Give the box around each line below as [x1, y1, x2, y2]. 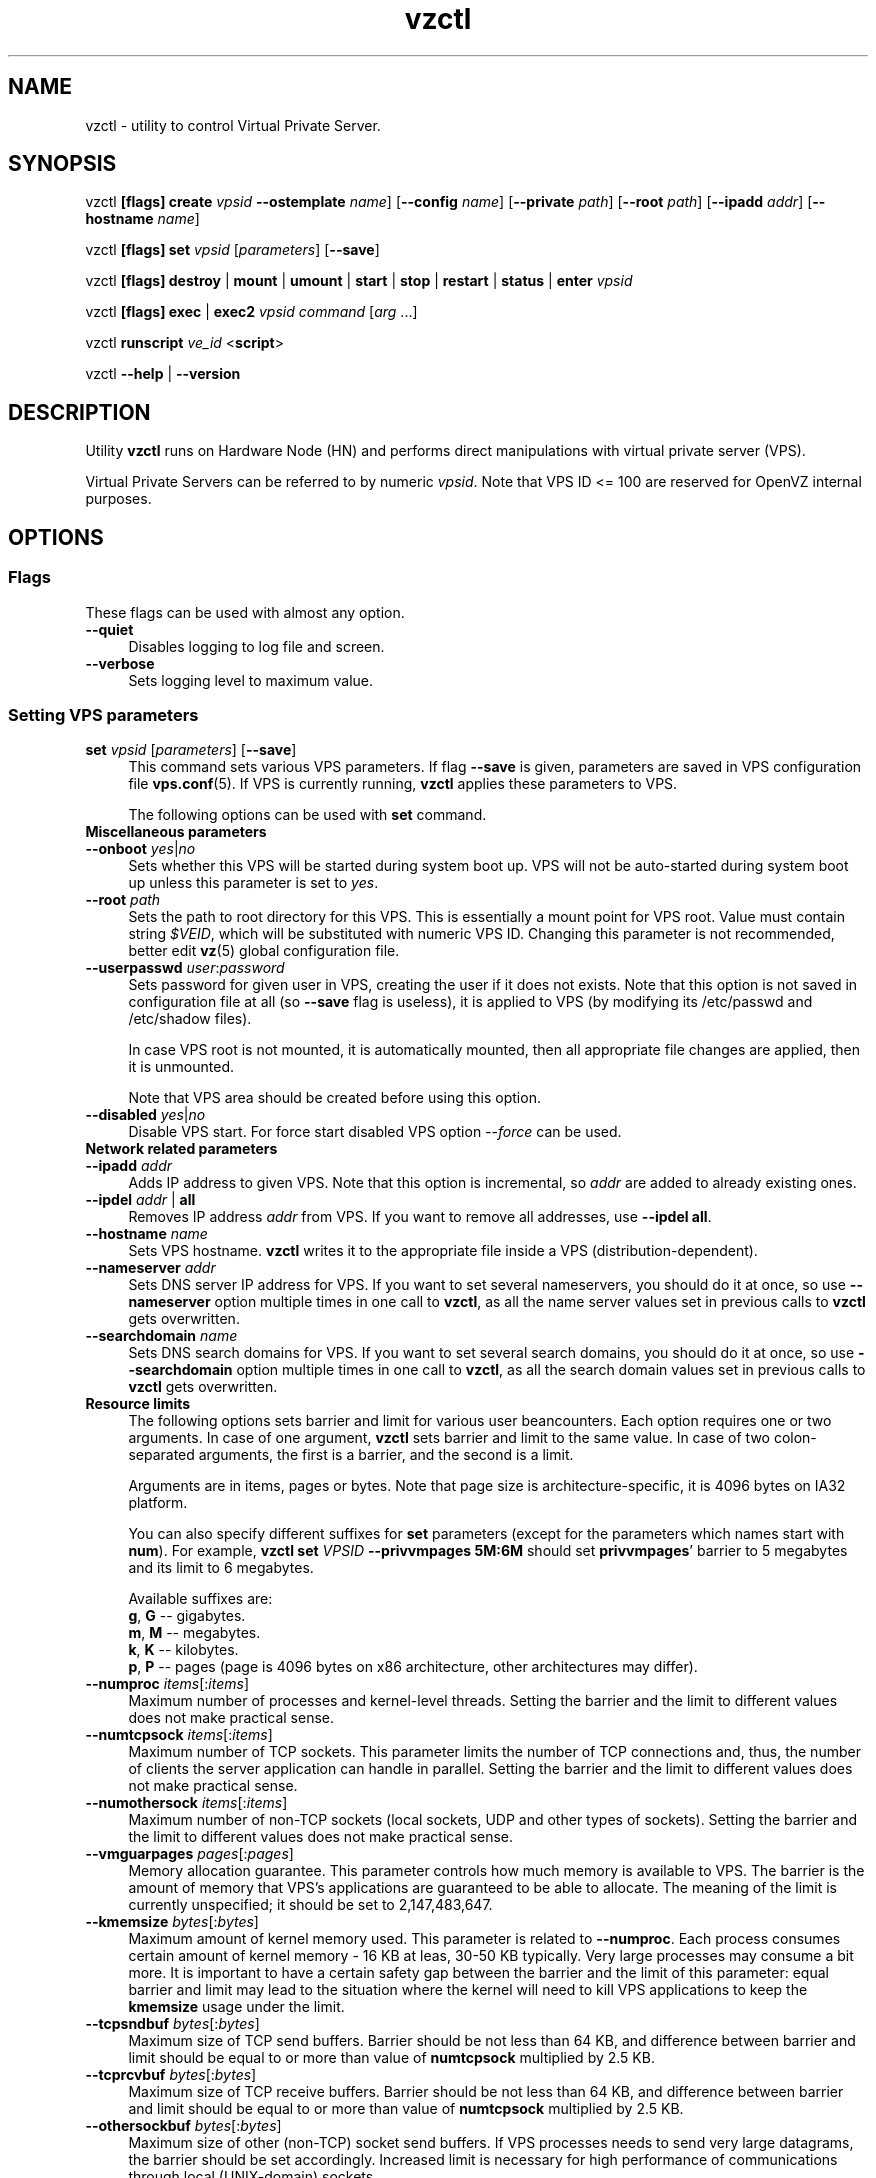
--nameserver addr [85, 1259, 216, 1277]
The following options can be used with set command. [128, 806, 487, 824]
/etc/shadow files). [128, 1010, 252, 1028]
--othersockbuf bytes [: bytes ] [85, 2117, 282, 2135]
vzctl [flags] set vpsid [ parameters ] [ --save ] [85, 241, 380, 259]
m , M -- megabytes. [128, 1624, 261, 1642]
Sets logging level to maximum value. [128, 671, 374, 689]
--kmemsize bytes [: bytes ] [85, 1913, 259, 1931]
